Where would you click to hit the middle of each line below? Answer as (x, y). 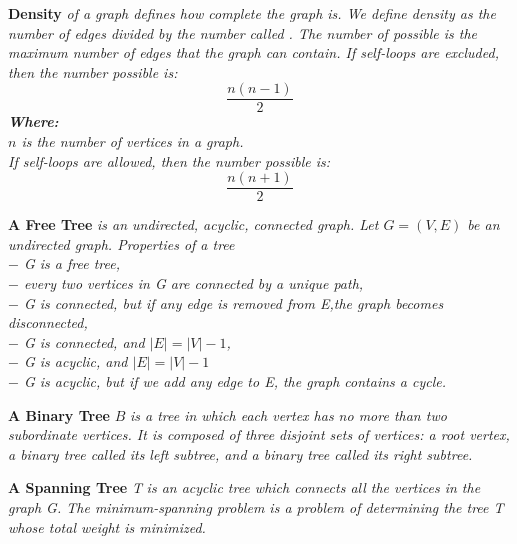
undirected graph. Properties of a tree (121, 243)
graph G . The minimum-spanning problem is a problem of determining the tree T (256, 507)
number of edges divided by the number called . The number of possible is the (242, 32)
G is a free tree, (71, 263)
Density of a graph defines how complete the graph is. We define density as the (252, 13)
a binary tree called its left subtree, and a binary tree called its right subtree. (240, 453)
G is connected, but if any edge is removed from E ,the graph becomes (233, 302)
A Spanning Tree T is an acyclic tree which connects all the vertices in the (244, 487)
